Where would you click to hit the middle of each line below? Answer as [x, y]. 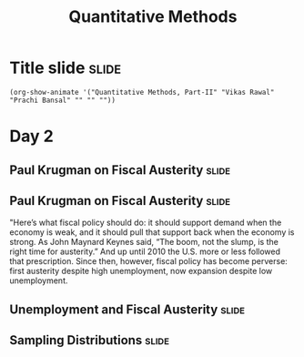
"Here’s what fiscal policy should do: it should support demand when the [146, 223]
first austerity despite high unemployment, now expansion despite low [141, 271]
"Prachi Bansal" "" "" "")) [63, 100]
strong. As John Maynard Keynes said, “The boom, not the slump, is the [144, 242]
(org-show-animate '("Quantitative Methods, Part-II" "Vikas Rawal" [142, 92]
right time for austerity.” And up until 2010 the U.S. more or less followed [145, 251]
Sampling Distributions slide [90, 340]
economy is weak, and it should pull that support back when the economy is [152, 232]
